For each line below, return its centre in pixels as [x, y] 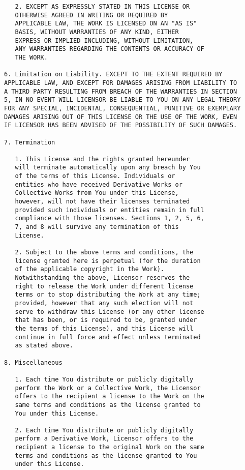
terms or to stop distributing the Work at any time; [108, 295]
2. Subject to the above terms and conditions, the [104, 253]
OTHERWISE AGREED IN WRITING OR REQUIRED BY [91, 15]
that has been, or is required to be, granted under [106, 320]
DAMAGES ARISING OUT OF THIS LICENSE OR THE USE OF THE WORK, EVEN [121, 117]
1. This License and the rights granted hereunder [102, 159]
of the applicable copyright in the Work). [89, 269]
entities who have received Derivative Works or [99, 184]
